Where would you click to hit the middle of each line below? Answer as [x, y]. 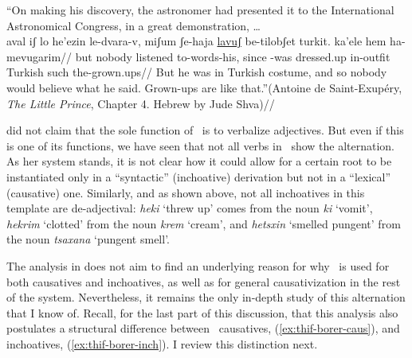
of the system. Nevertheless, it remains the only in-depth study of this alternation [206, 297]
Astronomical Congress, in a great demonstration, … [134, 25]
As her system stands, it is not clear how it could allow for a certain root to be [199, 161]
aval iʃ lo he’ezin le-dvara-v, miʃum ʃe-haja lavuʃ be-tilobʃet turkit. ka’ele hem [196, 41]
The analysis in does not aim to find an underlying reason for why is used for [198, 265]
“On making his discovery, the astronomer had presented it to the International [200, 10]
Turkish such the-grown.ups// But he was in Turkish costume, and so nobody [197, 72]
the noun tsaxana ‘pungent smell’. [88, 239]
